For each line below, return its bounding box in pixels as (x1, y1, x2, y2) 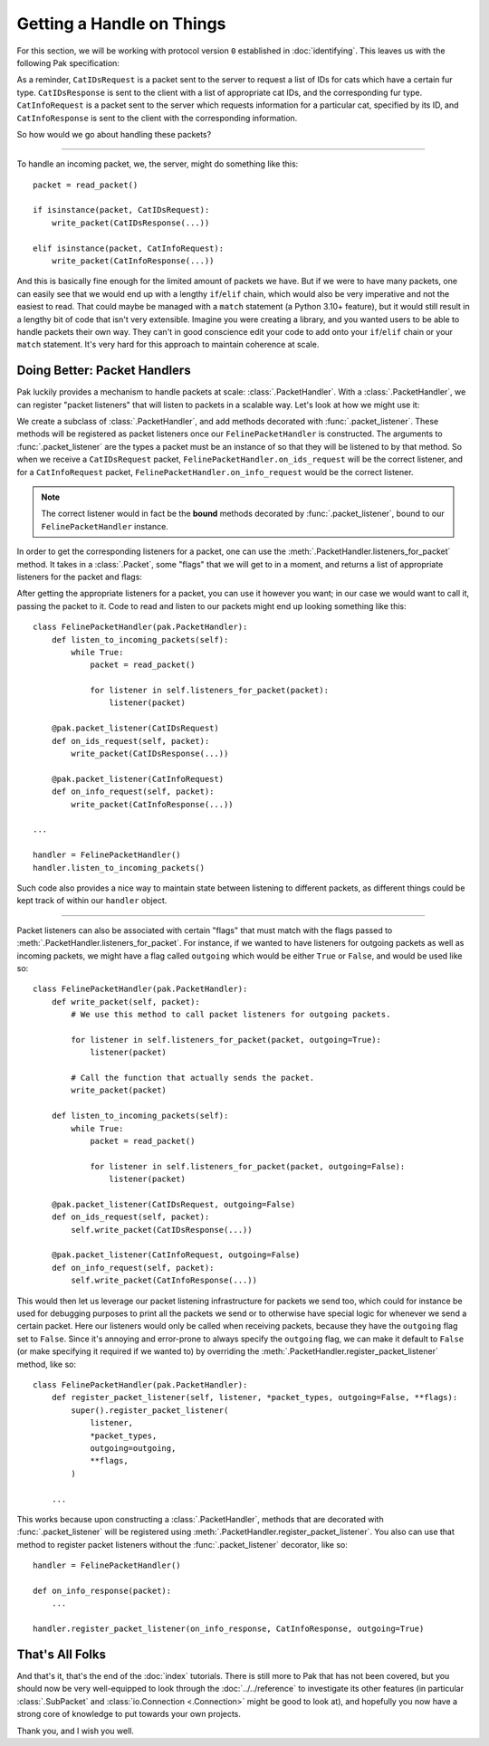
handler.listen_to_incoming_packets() (33, 863, 206, 873)
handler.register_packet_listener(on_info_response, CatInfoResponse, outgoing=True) (33, 1624, 425, 1634)
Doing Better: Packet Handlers (16, 363, 191, 378)
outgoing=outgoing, (90, 1443, 177, 1453)
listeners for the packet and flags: (16, 571, 142, 582)
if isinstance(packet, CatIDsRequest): (33, 205, 210, 215)
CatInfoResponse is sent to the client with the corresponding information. (16, 112, 298, 123)
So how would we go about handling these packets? (16, 129, 212, 139)
